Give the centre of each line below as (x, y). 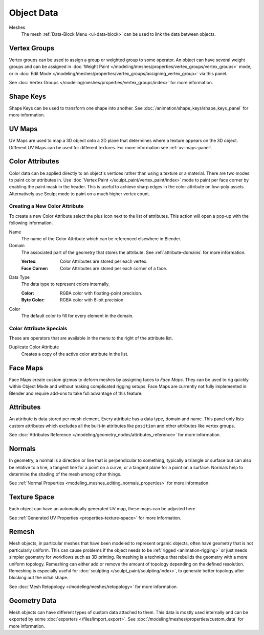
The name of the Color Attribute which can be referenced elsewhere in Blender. (101, 239)
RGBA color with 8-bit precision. (92, 300)
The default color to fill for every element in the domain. (77, 316)
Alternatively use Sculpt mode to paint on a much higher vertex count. (79, 194)
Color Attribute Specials (38, 328)
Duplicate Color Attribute (34, 347)
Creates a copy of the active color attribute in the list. (75, 354)
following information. (31, 223)
